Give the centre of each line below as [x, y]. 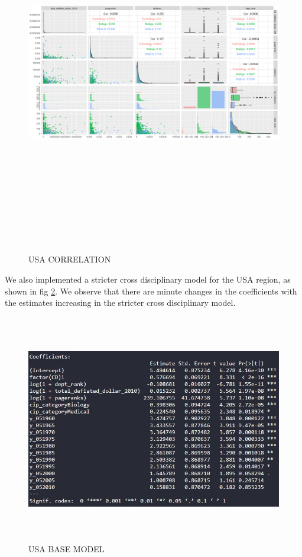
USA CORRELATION [70, 259]
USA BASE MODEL [66, 549]
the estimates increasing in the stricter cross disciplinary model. [120, 302]
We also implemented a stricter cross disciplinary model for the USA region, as [148, 279]
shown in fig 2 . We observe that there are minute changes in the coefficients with [151, 291]
